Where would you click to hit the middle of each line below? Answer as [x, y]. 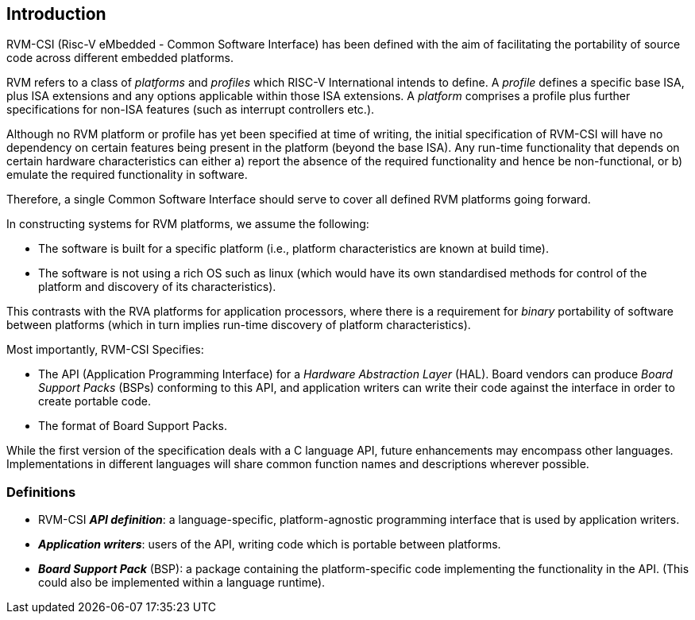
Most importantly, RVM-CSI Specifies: [105, 350]
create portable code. [95, 401]
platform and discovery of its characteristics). [157, 287]
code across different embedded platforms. [120, 58]
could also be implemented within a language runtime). [182, 583]
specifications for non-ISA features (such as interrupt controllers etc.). [191, 110]
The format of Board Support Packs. [133, 426]
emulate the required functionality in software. [127, 175]
